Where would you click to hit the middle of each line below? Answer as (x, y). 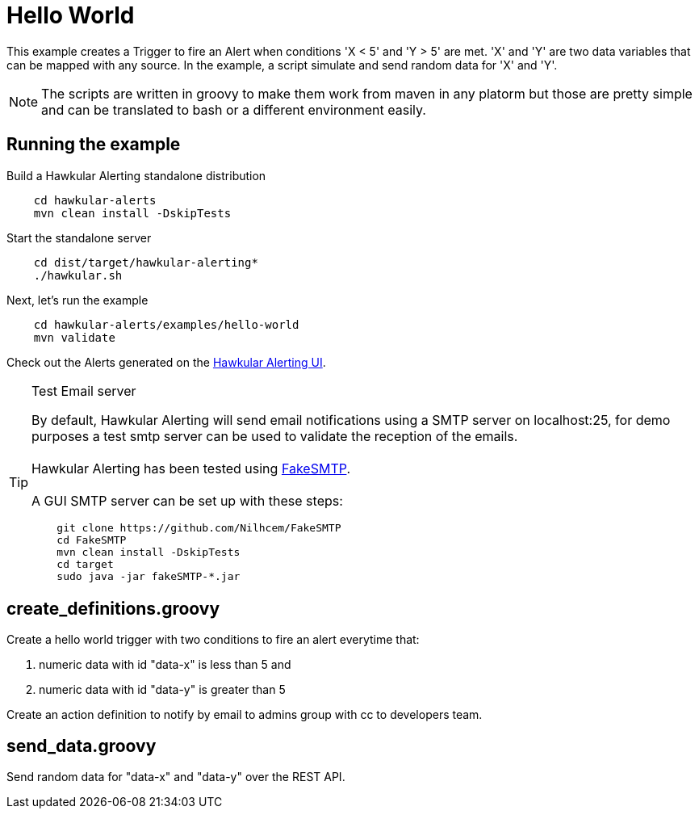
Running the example (94, 145)
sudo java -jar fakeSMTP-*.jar (149, 576)
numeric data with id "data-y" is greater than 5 (162, 690)
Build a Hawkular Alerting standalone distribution (136, 175)
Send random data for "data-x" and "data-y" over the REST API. (176, 777)
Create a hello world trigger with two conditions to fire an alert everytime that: (213, 640)
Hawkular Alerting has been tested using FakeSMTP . (191, 468)
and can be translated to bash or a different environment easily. (234, 109)
